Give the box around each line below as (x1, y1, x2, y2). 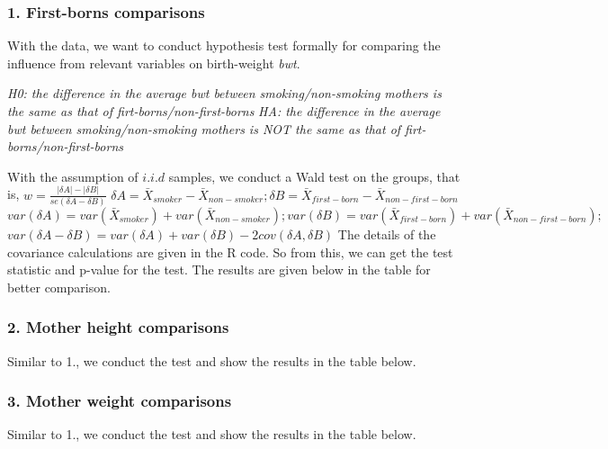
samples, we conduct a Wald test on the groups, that (168, 166, 460, 185)
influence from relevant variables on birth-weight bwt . (7, 53, 300, 72)
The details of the (337, 225, 436, 243)
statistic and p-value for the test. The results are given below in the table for (7, 260, 431, 279)
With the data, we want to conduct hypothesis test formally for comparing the (7, 36, 441, 55)
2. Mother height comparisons (7, 316, 229, 338)
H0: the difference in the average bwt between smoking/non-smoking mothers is (7, 84, 442, 103)
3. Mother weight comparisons (7, 390, 232, 412)
